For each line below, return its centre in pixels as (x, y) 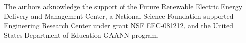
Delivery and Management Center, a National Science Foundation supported (119, 16)
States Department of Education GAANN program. (82, 35)
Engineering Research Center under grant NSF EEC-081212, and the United (119, 25)
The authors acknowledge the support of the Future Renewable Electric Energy (123, 6)
